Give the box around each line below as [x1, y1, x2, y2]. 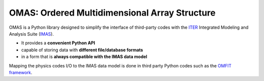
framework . [9, 69, 33, 75]
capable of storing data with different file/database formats [21, 47, 143, 53]
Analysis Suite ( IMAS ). [9, 31, 54, 37]
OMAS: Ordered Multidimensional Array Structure [9, 7, 216, 18]
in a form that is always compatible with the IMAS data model [21, 54, 148, 60]
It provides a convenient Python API [21, 40, 95, 46]
